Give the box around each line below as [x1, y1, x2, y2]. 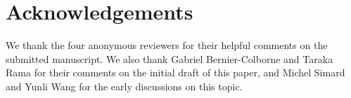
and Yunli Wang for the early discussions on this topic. [6, 78, 243, 93]
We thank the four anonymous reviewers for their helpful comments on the [6, 38, 328, 52]
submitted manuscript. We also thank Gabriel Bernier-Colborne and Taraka [6, 51, 333, 66]
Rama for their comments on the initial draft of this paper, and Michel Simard [6, 65, 345, 80]
